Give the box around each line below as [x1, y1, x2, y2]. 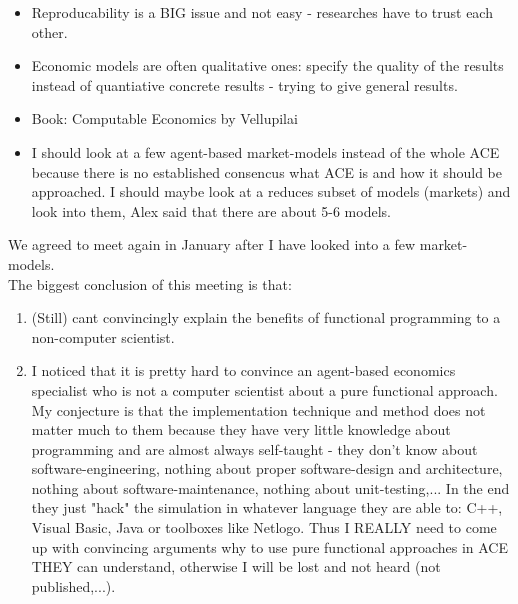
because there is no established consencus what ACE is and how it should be [31, 161, 502, 182]
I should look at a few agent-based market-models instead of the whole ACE [31, 141, 500, 162]
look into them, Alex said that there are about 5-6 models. [31, 200, 391, 221]
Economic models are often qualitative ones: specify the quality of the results [31, 55, 504, 76]
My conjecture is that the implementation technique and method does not [31, 399, 486, 420]
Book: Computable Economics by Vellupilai [31, 108, 298, 129]
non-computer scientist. [31, 326, 175, 347]
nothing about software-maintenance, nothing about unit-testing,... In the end [31, 477, 510, 498]
